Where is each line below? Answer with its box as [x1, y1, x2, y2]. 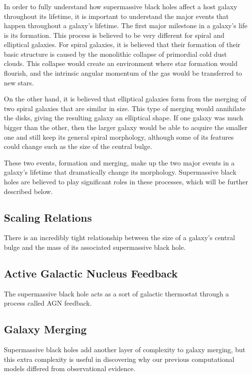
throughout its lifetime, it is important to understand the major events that [4, 11, 229, 21]
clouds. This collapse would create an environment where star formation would [4, 58, 237, 68]
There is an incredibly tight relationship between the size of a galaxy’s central [4, 232, 235, 243]
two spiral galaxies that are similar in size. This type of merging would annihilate [4, 103, 246, 113]
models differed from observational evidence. [4, 363, 136, 374]
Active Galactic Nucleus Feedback [4, 265, 178, 280]
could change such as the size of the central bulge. [4, 141, 152, 151]
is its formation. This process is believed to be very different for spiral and [4, 30, 224, 40]
